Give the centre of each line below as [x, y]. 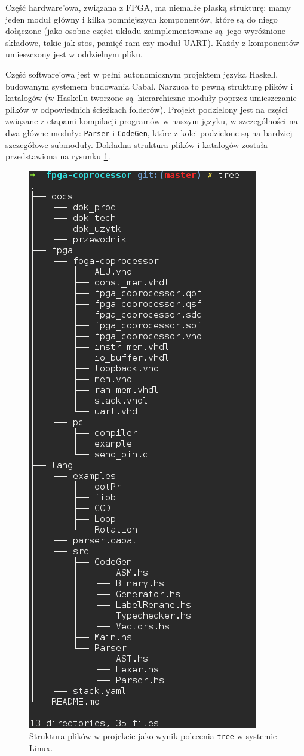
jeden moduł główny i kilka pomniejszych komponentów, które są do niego [142, 19]
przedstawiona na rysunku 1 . [58, 156]
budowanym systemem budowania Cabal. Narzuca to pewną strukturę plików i [149, 86]
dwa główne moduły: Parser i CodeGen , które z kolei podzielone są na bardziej [149, 132]
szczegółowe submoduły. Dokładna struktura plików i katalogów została [136, 144]
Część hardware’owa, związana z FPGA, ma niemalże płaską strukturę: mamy [148, 7]
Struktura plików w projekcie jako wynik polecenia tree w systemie [153, 736]
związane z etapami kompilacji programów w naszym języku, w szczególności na [152, 121]
